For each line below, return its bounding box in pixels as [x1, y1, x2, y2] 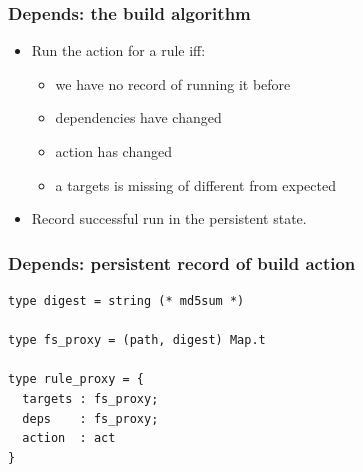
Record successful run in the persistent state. [31, 208, 307, 229]
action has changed [55, 141, 172, 161]
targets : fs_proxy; [22, 391, 159, 406]
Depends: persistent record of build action [8, 250, 356, 275]
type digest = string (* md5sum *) [8, 294, 245, 308]
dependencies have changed [55, 107, 222, 128]
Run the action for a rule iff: [31, 40, 206, 61]
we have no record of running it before [55, 73, 291, 94]
